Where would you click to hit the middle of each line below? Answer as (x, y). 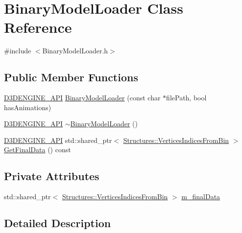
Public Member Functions (71, 77)
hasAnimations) (28, 107)
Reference (38, 27)
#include (18, 51)
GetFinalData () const (37, 150)
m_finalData (201, 197)
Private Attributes (52, 176)
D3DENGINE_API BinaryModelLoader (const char (82, 98)
